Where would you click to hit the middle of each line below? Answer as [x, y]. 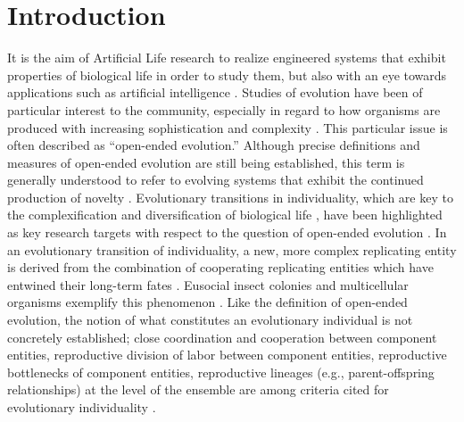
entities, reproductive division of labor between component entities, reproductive [227, 355]
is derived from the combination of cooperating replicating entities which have [220, 267]
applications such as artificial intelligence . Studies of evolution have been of [215, 92]
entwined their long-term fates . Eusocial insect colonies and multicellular [208, 284]
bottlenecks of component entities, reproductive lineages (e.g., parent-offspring [221, 372]
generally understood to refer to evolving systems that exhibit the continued [215, 180]
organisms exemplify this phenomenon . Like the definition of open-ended [207, 302]
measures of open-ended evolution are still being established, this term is [206, 162]
